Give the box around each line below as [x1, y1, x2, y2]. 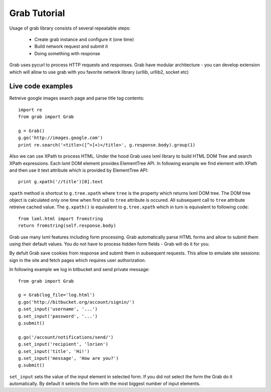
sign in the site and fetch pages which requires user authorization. [9, 257, 147, 263]
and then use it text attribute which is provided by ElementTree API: [9, 167, 149, 173]
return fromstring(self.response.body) [18, 223, 116, 228]
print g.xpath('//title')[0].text [18, 179, 103, 185]
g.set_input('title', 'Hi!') [18, 348, 90, 354]
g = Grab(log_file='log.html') [18, 292, 95, 298]
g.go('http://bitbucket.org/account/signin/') [18, 299, 135, 305]
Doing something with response [34, 50, 100, 56]
